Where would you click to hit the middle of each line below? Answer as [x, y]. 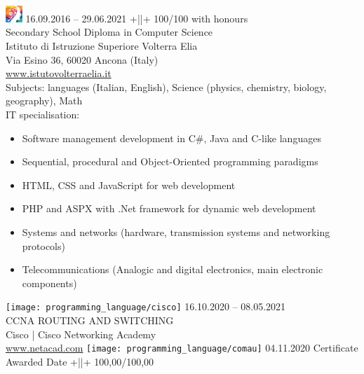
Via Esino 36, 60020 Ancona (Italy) [82, 59]
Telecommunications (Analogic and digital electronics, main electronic [173, 269]
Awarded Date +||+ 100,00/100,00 [80, 361]
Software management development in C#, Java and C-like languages [171, 138]
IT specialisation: [43, 114]
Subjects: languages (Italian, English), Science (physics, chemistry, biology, [166, 86]
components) [49, 283]
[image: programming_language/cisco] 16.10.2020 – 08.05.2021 [146, 306]
